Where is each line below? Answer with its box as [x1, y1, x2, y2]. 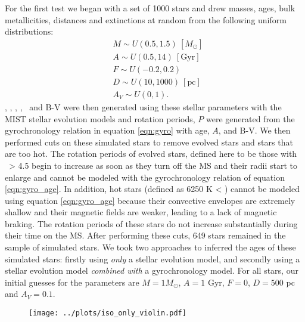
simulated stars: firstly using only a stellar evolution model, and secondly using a [5, 252, 300, 265]
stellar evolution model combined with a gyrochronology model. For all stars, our [5, 264, 298, 277]
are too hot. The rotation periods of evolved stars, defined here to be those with [5, 147, 297, 160]
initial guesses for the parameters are [5, 275, 139, 288]
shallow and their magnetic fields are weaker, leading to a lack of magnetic [5, 206, 277, 218]
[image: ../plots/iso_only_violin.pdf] [29, 309, 186, 318]
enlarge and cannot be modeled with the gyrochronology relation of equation [5, 171, 285, 183]
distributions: [5, 25, 54, 38]
